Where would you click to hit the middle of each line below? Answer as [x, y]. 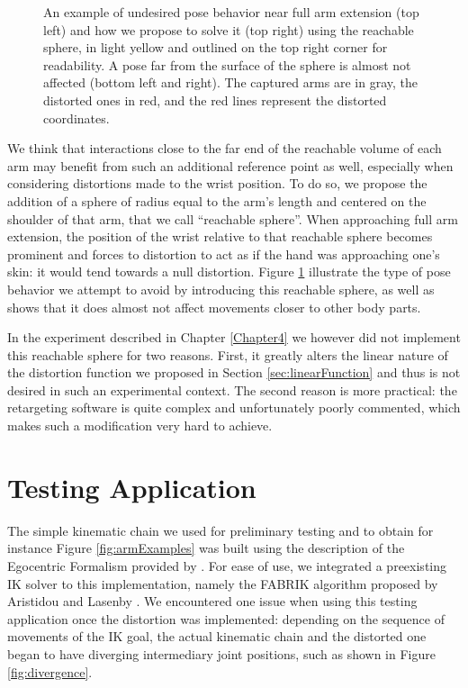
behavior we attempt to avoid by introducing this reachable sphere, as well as [221, 289]
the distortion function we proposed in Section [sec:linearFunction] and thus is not [234, 372]
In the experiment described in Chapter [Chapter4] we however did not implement [234, 337]
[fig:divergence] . [50, 671]
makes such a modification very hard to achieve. [140, 425]
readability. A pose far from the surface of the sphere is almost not [227, 64]
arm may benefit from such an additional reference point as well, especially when [230, 165]
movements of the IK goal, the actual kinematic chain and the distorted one [217, 636]
